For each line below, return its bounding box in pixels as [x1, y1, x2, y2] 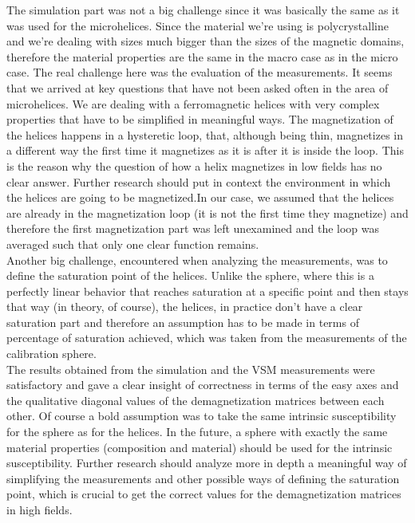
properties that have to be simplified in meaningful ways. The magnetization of [6, 111, 393, 128]
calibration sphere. [6, 345, 97, 362]
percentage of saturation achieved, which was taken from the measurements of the [6, 329, 407, 346]
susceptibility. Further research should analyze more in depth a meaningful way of [6, 454, 407, 471]
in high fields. [6, 501, 73, 517]
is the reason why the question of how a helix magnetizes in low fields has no [6, 157, 382, 174]
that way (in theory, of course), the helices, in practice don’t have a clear [6, 298, 363, 315]
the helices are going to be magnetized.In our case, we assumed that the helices [6, 189, 394, 206]
